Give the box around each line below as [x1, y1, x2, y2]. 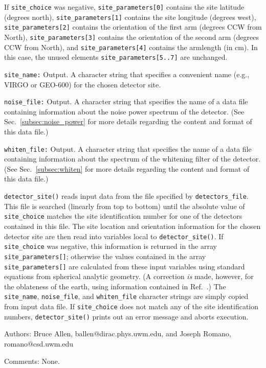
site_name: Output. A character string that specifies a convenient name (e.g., [4, 68, 250, 79]
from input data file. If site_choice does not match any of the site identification [4, 301, 259, 312]
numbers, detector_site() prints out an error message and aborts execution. [4, 311, 249, 321]
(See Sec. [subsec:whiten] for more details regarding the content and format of [4, 163, 250, 174]
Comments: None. [4, 355, 60, 366]
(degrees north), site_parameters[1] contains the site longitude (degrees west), [4, 11, 256, 22]
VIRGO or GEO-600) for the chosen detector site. [4, 79, 161, 89]
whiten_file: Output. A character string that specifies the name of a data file [4, 143, 252, 154]
